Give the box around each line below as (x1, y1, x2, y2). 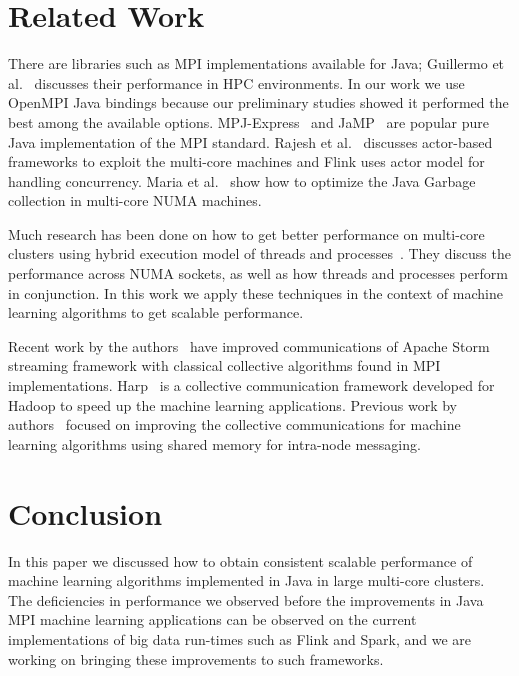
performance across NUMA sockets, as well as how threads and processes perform (8, 263, 508, 284)
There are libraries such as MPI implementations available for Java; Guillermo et (8, 53, 505, 74)
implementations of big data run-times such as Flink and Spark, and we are (8, 628, 472, 649)
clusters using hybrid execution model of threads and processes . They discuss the (8, 243, 511, 264)
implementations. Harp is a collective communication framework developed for (8, 375, 495, 396)
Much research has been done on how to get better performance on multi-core (8, 223, 485, 244)
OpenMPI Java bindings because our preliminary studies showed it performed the (8, 92, 509, 113)
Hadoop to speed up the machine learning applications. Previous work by (8, 394, 457, 415)
